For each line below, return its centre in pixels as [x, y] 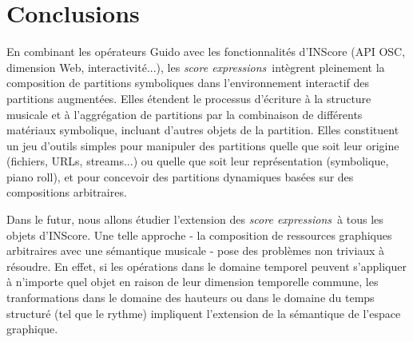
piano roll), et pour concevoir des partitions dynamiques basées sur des [180, 176]
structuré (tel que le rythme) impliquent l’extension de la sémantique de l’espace [204, 313]
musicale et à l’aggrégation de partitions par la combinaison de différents [185, 114]
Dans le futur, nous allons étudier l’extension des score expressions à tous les [195, 219]
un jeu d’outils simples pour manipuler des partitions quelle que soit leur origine [203, 145]
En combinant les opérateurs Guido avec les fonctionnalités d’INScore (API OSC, [206, 52]
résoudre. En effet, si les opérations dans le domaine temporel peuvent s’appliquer [206, 266]
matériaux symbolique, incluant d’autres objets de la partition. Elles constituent [203, 130]
